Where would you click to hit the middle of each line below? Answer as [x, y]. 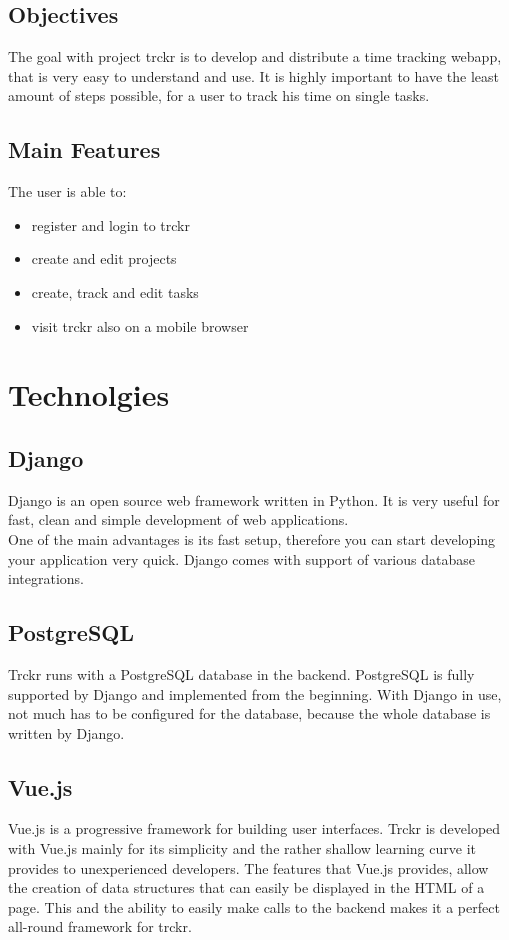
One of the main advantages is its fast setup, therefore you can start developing [252, 538]
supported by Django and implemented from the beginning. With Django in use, [255, 693]
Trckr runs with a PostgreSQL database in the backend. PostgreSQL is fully [241, 673]
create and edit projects [104, 258]
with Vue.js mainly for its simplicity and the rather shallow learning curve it [242, 848]
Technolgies [89, 394]
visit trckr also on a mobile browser [140, 325]
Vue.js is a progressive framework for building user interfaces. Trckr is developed [254, 828]
